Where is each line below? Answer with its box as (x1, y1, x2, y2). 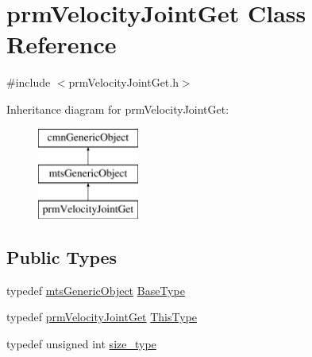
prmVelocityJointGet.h (68, 74, 179, 91)
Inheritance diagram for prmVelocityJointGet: (6, 100, 229, 117)
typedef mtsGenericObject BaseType (6, 281, 185, 298)
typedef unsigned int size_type (6, 335, 156, 351)
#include (6, 74, 51, 91)
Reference (6, 28, 117, 60)
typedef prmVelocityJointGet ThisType (6, 308, 198, 325)
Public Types (6, 244, 117, 269)
